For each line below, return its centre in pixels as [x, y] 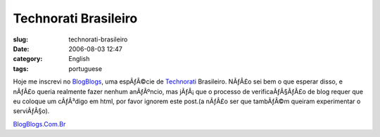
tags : [21, 68]
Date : [21, 48]
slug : [20, 39]
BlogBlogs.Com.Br [39, 124]
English [79, 59]
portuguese [85, 68]
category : [28, 59]
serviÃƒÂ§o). [31, 111]
